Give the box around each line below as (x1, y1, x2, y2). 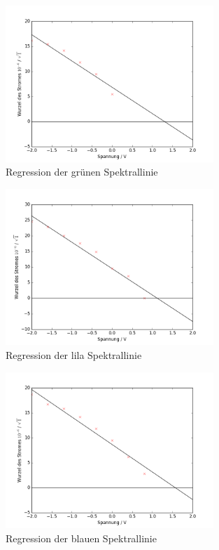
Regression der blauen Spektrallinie (6, 530, 157, 545)
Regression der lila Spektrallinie (6, 347, 142, 362)
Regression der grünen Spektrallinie (6, 164, 158, 179)
